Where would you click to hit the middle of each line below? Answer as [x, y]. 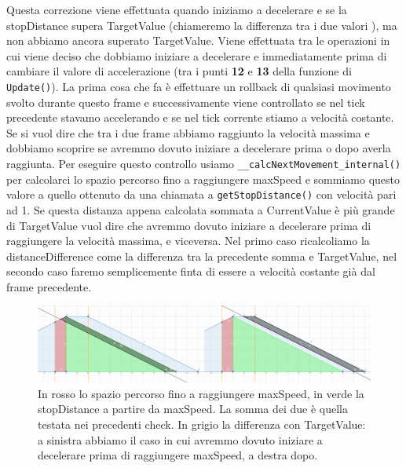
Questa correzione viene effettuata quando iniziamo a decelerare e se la [177, 9]
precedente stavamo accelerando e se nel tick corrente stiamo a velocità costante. [200, 117]
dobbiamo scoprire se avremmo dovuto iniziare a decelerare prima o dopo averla [199, 148]
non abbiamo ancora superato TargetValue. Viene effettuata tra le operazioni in [198, 40]
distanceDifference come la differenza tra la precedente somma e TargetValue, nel [202, 256]
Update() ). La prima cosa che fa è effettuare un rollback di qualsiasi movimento [199, 86]
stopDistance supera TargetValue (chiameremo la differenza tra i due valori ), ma [202, 25]
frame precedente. [49, 286]
